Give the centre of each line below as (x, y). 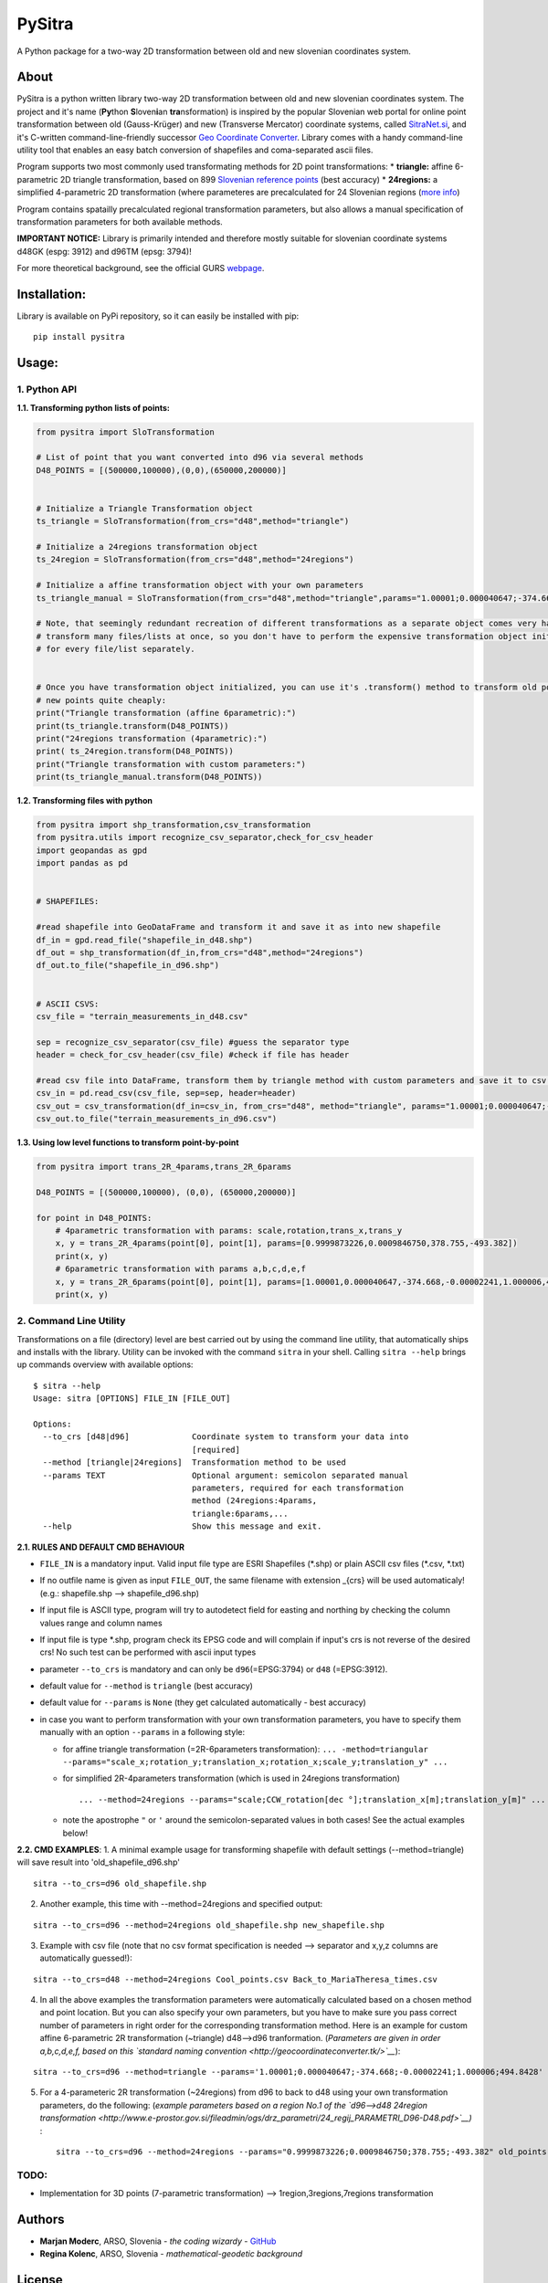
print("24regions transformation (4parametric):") (152, 738)
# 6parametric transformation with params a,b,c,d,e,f (180, 1269)
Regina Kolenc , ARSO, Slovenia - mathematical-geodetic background (171, 2254)
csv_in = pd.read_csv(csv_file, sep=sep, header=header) (166, 1093)
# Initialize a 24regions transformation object (147, 547)
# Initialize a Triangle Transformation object (144, 508)
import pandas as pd (82, 863)
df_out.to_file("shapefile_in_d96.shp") (127, 965)
